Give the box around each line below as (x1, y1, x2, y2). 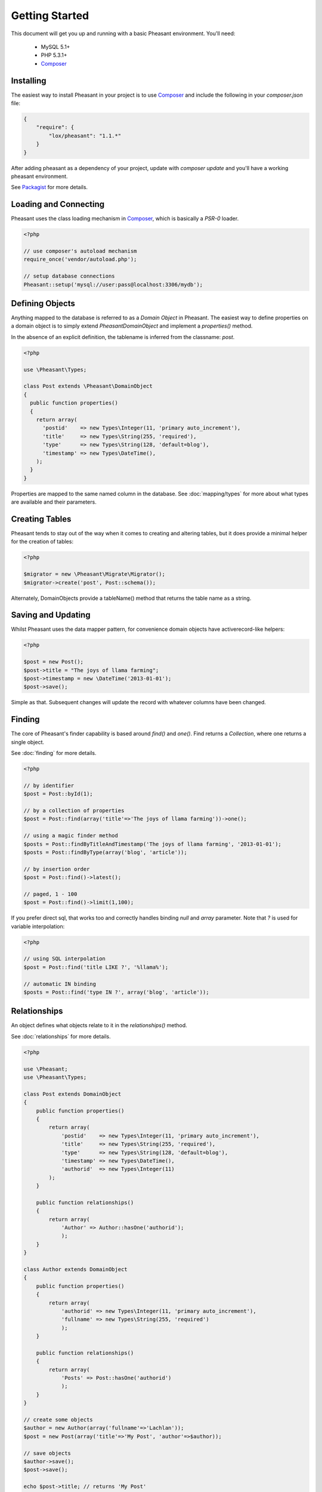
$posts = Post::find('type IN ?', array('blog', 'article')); (23, 988, 209, 995)
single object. (11, 738, 45, 745)
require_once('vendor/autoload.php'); (23, 256, 137, 263)
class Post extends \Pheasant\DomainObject (23, 383, 153, 390)
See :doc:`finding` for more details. (11, 750, 97, 757)
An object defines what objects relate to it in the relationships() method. (11, 1022, 187, 1029)
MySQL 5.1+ (41, 43, 70, 50)
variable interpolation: (11, 923, 65, 930)
